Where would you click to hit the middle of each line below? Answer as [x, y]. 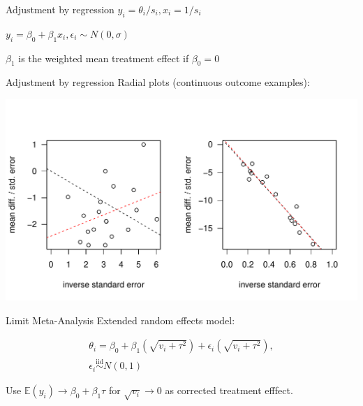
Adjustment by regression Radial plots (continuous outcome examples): [158, 82]
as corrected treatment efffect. [229, 390]
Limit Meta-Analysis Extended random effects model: [120, 320]
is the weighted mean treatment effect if [104, 58]
